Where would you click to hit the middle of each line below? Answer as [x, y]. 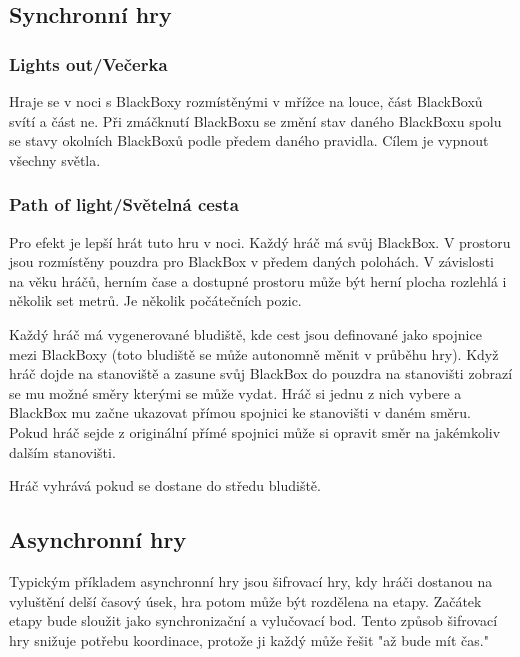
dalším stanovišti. [62, 451]
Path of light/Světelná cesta [124, 204]
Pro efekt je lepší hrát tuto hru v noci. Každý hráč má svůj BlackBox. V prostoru [260, 241]
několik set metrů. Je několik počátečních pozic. [155, 300]
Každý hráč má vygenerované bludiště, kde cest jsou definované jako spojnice [245, 333]
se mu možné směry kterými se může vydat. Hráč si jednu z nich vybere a [235, 392]
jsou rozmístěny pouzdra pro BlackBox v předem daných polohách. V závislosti [252, 261]
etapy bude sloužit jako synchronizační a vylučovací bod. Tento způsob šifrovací [253, 620]
